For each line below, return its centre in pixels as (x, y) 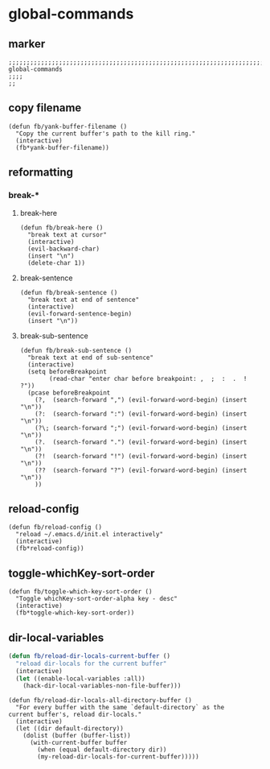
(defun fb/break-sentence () (69, 292)
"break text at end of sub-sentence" (91, 358)
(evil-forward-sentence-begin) (80, 314)
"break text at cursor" (67, 234)
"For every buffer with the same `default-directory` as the (120, 708)
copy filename (45, 108)
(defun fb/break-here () (61, 227)
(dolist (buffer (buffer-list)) (77, 736)
